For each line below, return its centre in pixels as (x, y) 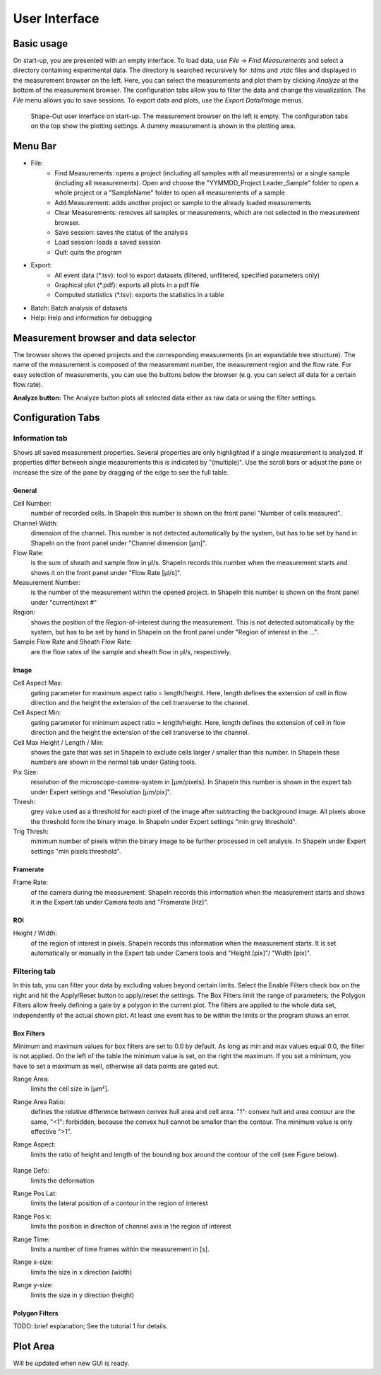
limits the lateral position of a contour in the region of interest (119, 1203)
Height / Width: (35, 933)
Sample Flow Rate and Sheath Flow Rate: (73, 642)
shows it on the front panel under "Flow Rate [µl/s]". (106, 572)
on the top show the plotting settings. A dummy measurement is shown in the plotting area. (163, 126)
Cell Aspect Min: (37, 713)
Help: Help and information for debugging (91, 318)
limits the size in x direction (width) (81, 1272)
